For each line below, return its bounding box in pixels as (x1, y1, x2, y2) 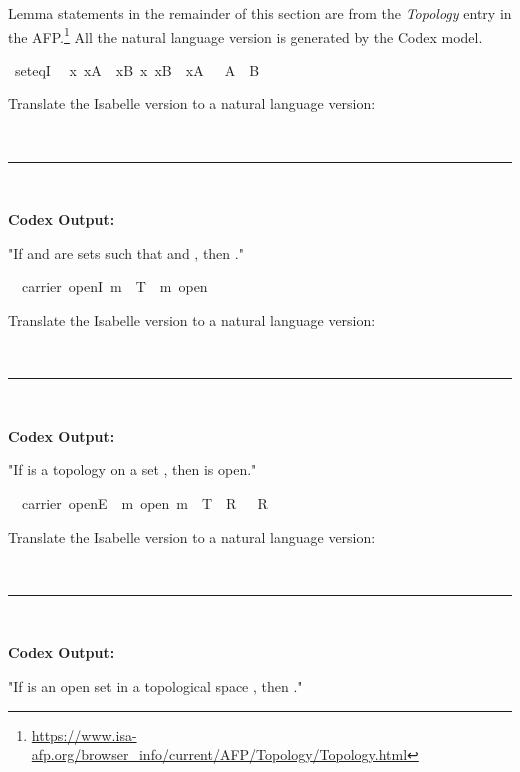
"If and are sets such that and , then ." (8, 242, 244, 263)
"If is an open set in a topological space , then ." (8, 675, 303, 696)
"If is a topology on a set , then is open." (8, 459, 257, 480)
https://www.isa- (31, 724, 137, 745)
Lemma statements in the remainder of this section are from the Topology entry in (8, 3, 512, 23)
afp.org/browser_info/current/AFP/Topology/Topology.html (31, 744, 408, 765)
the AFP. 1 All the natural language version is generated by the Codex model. (8, 23, 483, 47)
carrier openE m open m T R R (21, 492, 268, 513)
